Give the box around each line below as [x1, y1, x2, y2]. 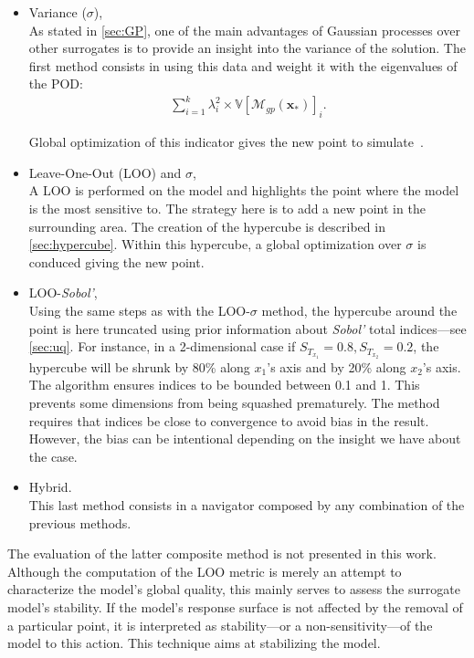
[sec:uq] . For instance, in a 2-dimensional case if [28, 337, 296, 356]
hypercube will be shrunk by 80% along [28, 357, 250, 376]
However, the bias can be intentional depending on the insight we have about [28, 429, 461, 448]
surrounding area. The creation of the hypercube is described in [28, 216, 385, 235]
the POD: [28, 74, 83, 93]
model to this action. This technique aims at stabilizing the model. [7, 633, 381, 653]
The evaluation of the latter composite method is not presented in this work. [7, 544, 437, 563]
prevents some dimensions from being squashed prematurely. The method [28, 393, 440, 412]
